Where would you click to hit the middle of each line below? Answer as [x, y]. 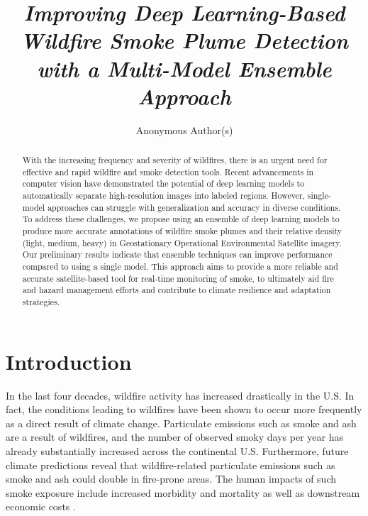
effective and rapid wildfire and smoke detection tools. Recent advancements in [168, 171]
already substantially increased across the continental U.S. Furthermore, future [177, 450]
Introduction [69, 361]
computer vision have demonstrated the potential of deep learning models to [163, 183]
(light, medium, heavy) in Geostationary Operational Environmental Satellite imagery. [182, 242]
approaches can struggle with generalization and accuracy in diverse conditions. [194, 207]
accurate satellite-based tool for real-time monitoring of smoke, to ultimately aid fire [178, 278]
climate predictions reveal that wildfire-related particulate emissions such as [171, 465]
